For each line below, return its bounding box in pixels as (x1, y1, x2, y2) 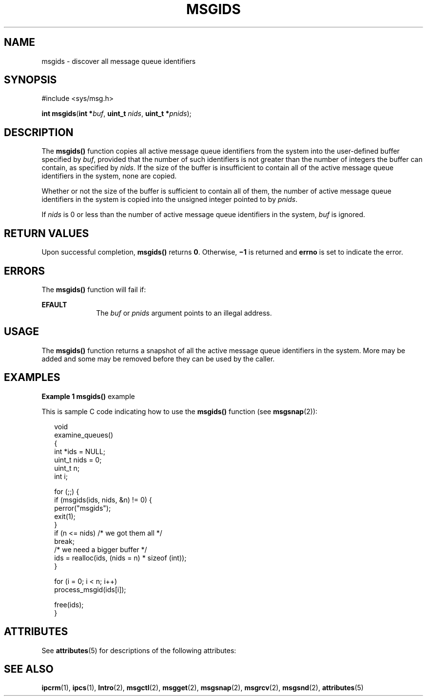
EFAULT (41, 300, 67, 309)
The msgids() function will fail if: (41, 285, 146, 294)
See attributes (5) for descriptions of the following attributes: (41, 646, 236, 655)
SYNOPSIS (4, 74, 57, 86)
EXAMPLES (4, 371, 60, 384)
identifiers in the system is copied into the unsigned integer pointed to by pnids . (41, 195, 298, 204)
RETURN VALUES (4, 227, 89, 240)
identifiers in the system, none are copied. (41, 172, 177, 180)
